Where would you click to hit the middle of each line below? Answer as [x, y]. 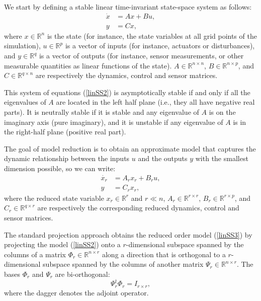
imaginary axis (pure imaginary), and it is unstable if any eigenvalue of [114, 122]
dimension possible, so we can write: [60, 168]
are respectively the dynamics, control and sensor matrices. [126, 75]
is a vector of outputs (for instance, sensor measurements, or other [141, 56]
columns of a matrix [35, 254]
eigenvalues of [25, 102]
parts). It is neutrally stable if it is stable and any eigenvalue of [102, 112]
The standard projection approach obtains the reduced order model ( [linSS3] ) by [128, 234]
